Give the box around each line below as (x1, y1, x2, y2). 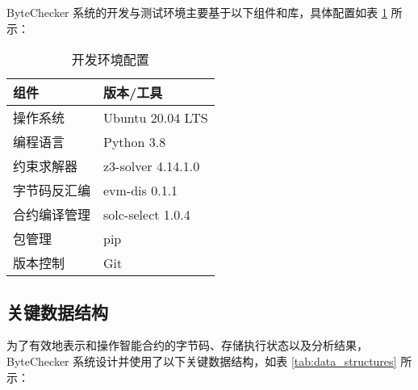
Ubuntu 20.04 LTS (103, 107, 208, 127)
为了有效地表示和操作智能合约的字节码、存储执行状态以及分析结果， (6, 337, 368, 354)
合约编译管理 (13, 205, 91, 224)
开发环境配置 (71, 50, 149, 69)
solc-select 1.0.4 (103, 204, 190, 224)
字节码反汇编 (13, 181, 91, 200)
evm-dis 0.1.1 (103, 180, 178, 199)
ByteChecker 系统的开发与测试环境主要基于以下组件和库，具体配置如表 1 (6, 4, 387, 20)
